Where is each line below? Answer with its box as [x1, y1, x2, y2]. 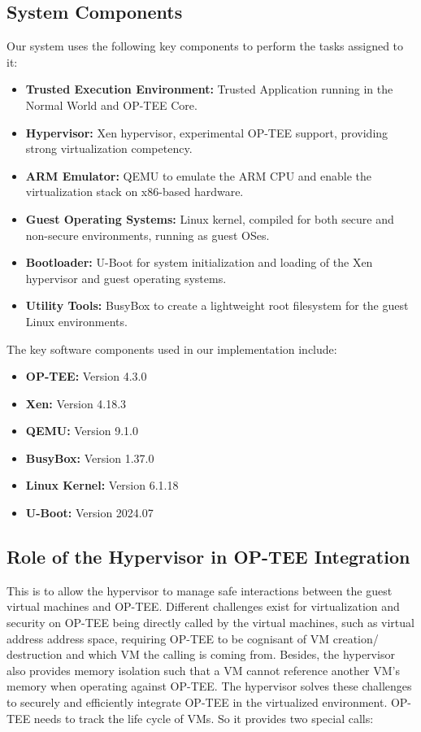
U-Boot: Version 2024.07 [25, 504, 154, 521]
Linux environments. [25, 312, 128, 329]
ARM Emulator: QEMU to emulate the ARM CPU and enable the [25, 167, 372, 184]
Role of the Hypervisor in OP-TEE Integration [7, 544, 410, 569]
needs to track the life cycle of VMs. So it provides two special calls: [33, 709, 374, 726]
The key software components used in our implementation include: [7, 340, 337, 357]
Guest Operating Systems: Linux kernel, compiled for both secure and [25, 210, 394, 227]
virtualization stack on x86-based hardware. [25, 183, 244, 200]
